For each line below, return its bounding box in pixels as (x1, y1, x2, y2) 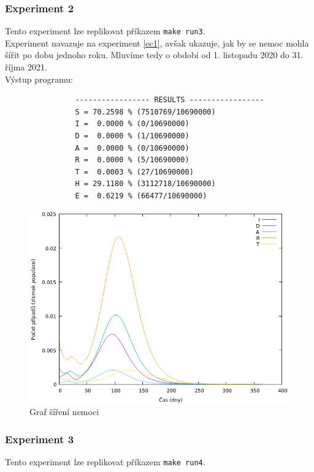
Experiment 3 (5, 431, 74, 446)
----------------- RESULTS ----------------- (75, 96, 264, 105)
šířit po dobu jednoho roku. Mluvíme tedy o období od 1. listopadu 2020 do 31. (5, 48, 304, 61)
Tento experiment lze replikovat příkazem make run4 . (5, 455, 205, 468)
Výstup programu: (5, 72, 74, 85)
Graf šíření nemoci (29, 405, 99, 418)
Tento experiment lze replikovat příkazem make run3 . (5, 24, 205, 37)
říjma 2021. (5, 61, 47, 73)
